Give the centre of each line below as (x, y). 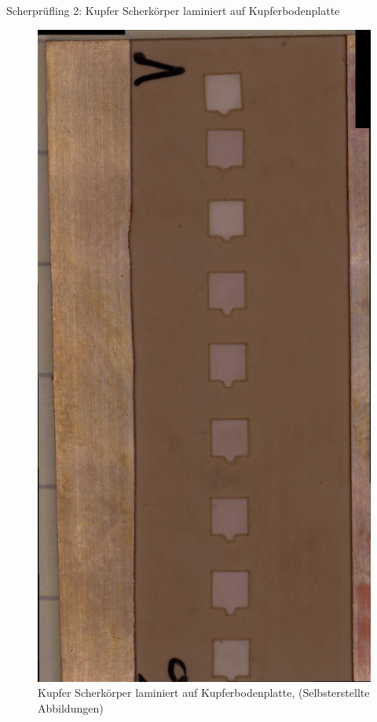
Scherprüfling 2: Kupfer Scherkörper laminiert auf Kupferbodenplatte (173, 10)
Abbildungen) (71, 707)
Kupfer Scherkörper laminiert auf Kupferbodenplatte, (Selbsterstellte (204, 693)
